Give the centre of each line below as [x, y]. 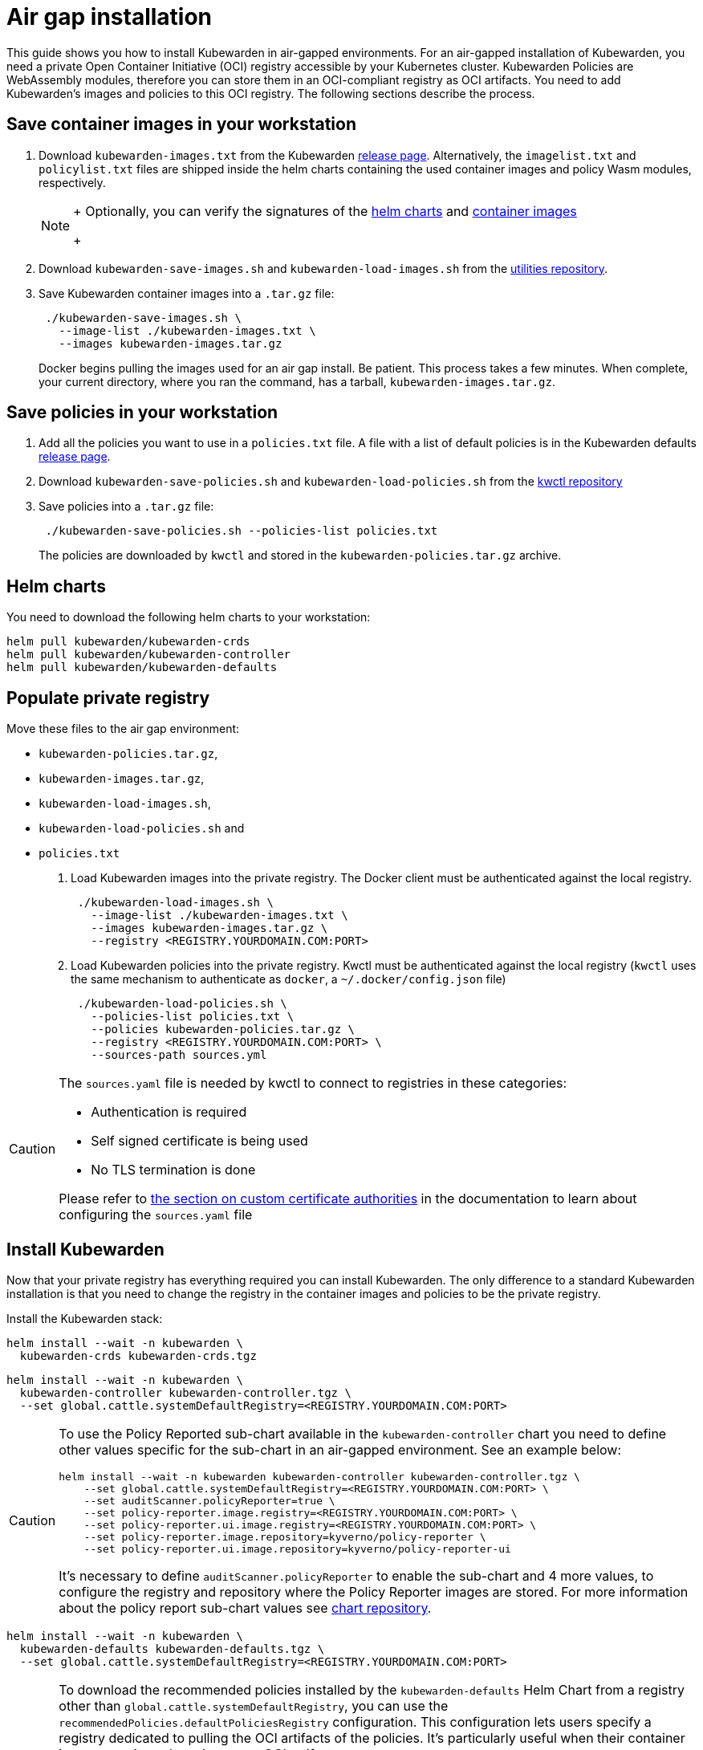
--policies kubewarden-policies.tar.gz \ [223, 1030]
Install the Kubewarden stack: [85, 1318]
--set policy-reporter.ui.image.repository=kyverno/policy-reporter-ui [297, 1549]
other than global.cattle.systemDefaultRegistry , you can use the [254, 1705]
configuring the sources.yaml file [156, 1215]
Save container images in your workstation [181, 124]
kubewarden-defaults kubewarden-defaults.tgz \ [172, 1648]
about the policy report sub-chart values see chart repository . [245, 1608]
